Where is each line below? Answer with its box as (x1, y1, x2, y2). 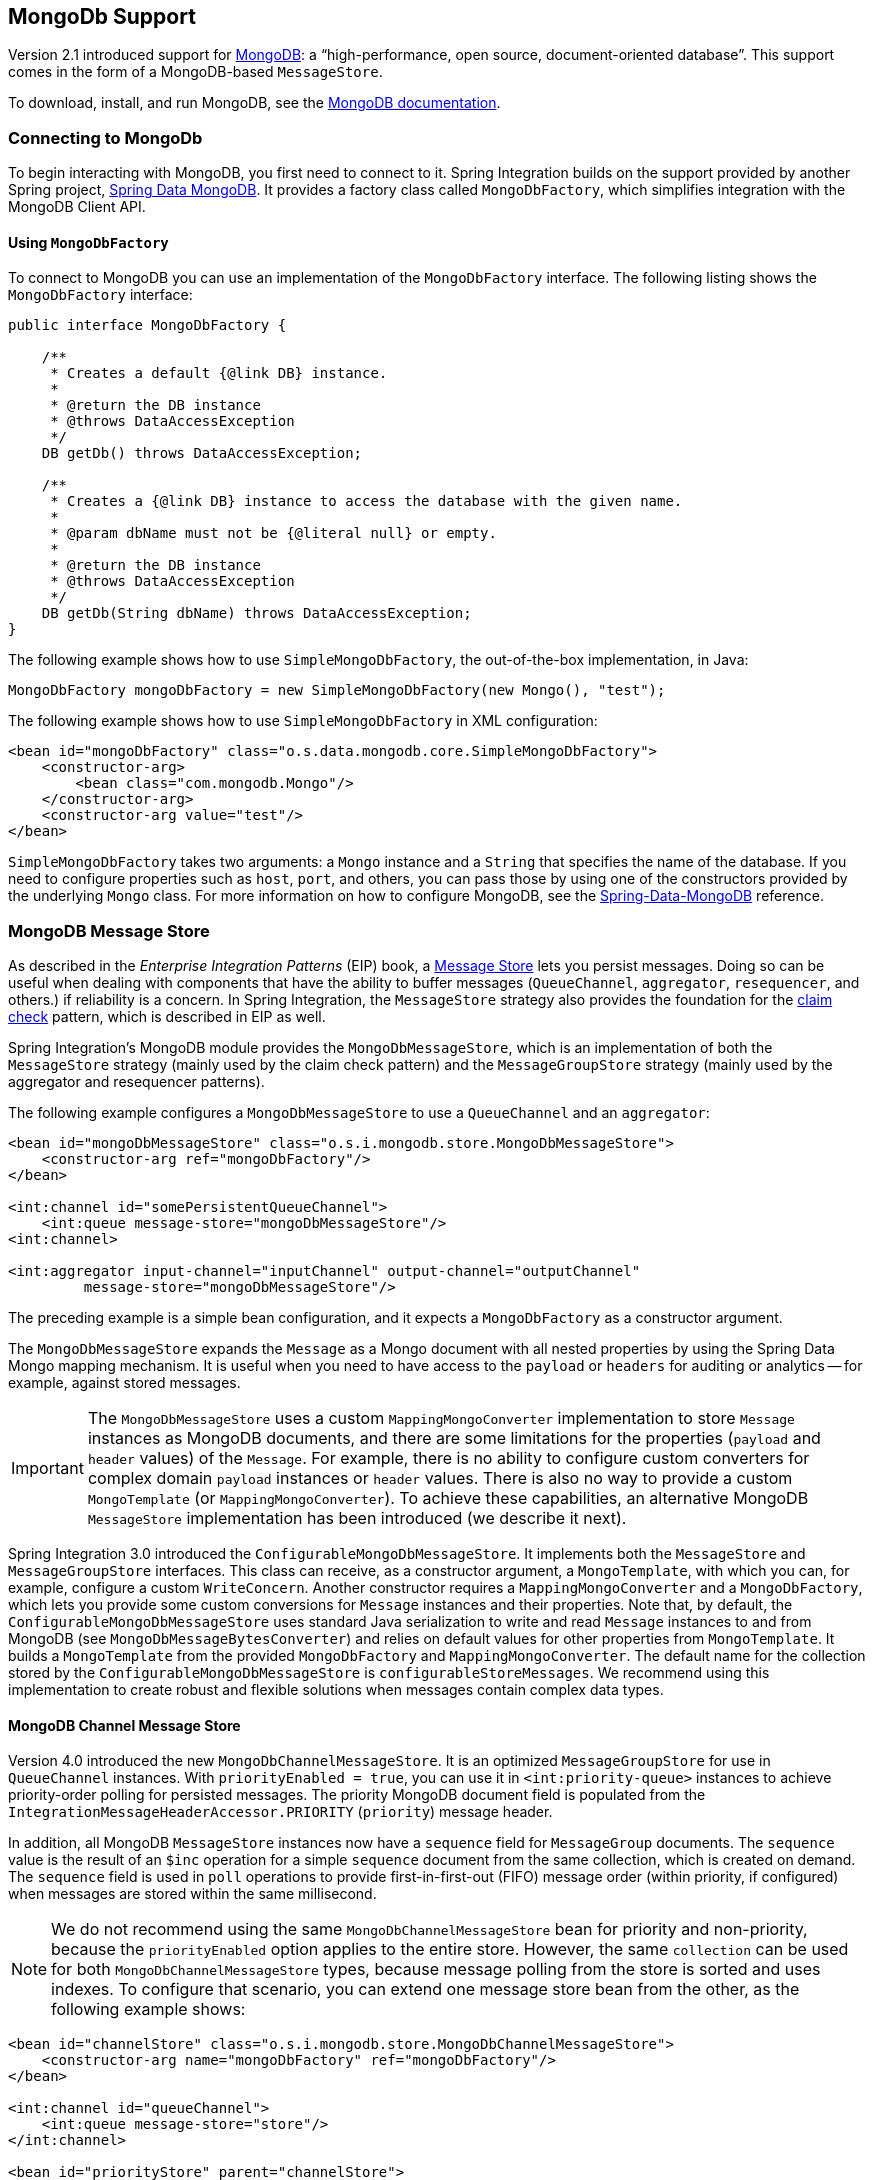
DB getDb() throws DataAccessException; (41, 445, 363, 462)
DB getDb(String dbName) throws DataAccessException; (41, 605, 472, 622)
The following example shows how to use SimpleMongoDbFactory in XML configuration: (8, 712, 598, 730)
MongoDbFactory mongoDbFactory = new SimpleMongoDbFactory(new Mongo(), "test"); (8, 682, 666, 699)
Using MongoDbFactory (8, 233, 169, 251)
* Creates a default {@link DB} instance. (50, 365, 388, 382)
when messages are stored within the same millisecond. (8, 1885, 377, 1903)
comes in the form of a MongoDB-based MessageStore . (8, 63, 383, 81)
